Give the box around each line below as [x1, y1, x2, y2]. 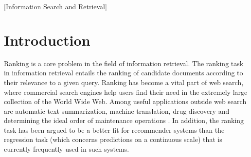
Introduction [4, 30, 90, 50]
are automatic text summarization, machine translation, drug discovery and [4, 105, 230, 116]
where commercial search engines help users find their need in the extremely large [4, 87, 248, 97]
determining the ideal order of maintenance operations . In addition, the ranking [4, 115, 244, 125]
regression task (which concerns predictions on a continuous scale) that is [4, 134, 222, 144]
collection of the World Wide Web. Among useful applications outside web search [4, 96, 247, 106]
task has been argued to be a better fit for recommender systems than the [4, 124, 225, 135]
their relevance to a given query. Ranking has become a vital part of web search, [4, 77, 244, 87]
